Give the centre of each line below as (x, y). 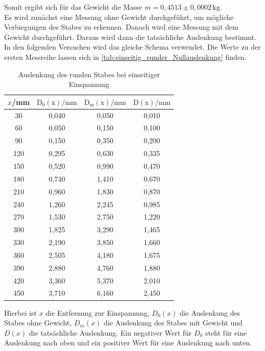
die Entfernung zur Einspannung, (98, 312)
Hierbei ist (20, 312)
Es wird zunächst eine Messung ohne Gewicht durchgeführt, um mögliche (119, 17)
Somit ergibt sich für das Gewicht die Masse (73, 7)
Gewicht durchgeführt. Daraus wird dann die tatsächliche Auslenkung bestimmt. (130, 37)
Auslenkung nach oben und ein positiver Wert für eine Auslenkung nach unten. (128, 343)
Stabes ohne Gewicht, (38, 323)
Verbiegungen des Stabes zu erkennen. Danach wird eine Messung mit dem (121, 27)
